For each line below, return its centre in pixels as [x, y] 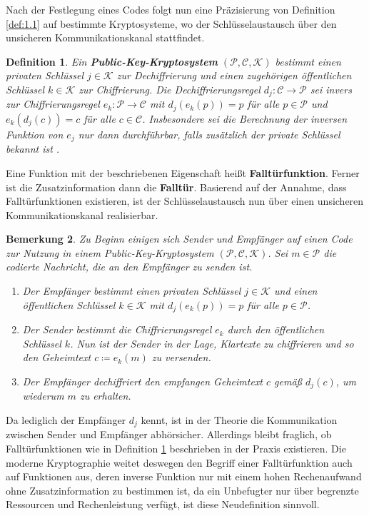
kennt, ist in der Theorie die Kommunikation [239, 419]
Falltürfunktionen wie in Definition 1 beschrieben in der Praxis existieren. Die [176, 448]
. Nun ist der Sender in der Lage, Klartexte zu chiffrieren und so [212, 343]
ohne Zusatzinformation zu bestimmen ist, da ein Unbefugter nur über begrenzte [182, 490]
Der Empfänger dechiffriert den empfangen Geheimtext [142, 381]
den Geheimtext [57, 357]
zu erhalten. [105, 396]
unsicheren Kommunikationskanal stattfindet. [105, 37]
